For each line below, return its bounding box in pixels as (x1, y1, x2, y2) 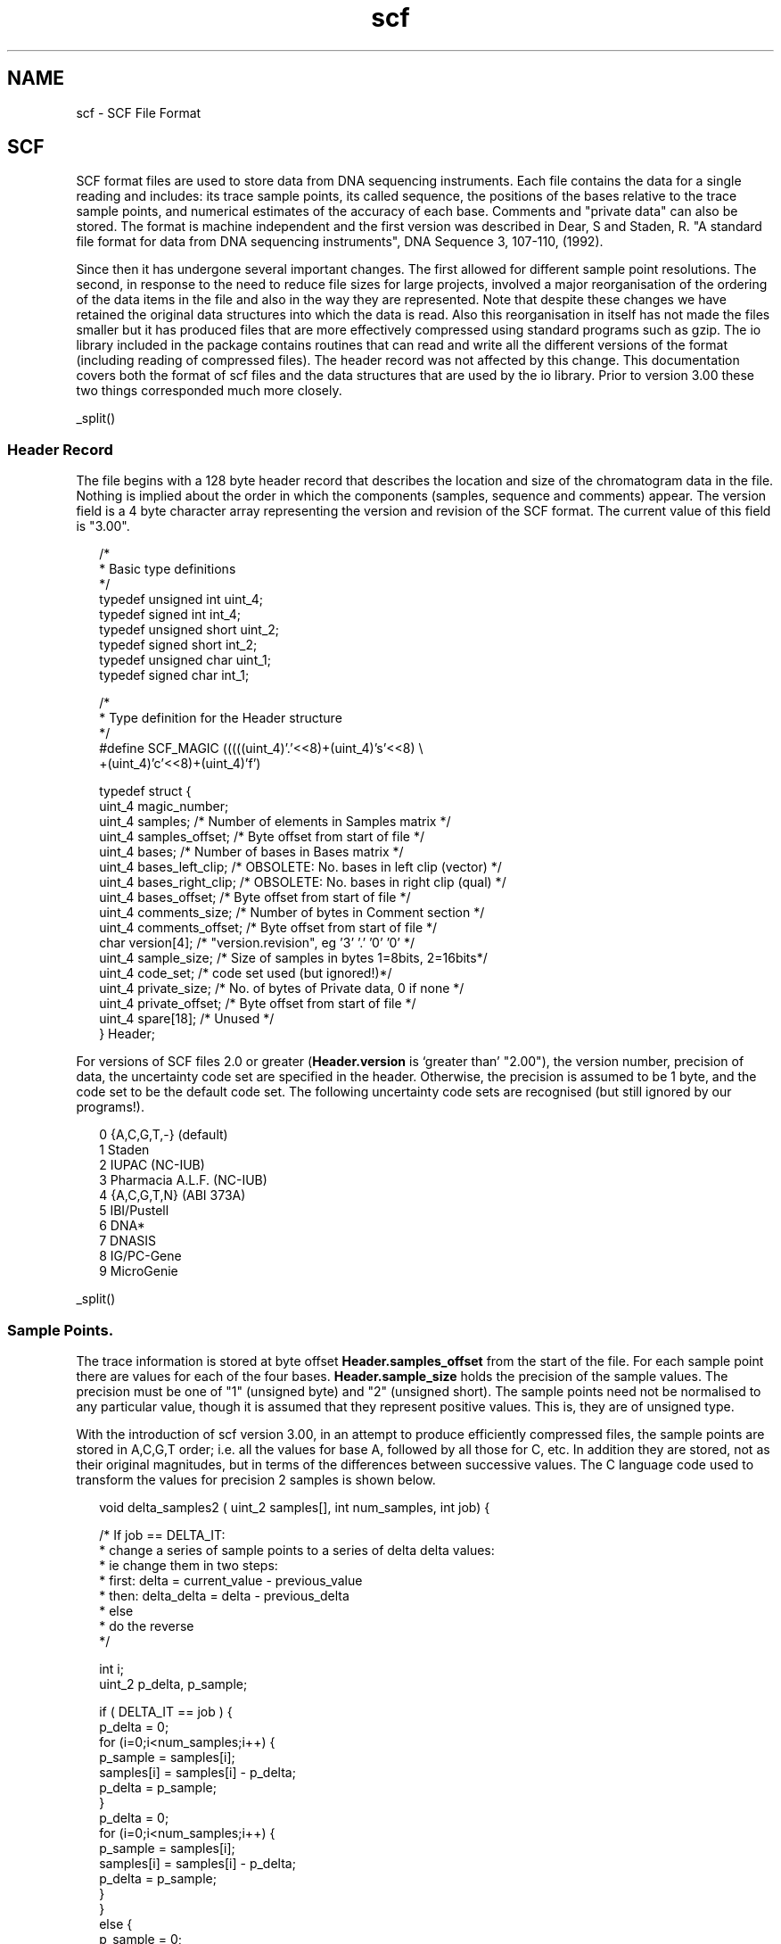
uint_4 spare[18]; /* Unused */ (99, 1011, 275, 1027)
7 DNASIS (99, 1233, 157, 1249)
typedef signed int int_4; (99, 607, 242, 623)
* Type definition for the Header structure (99, 710, 342, 726)
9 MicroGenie (99, 1263, 178, 1279)
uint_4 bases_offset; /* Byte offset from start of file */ (99, 889, 411, 906)
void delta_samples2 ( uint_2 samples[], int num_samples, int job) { (99, 1499, 490, 1515)
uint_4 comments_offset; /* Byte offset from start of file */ (99, 920, 438, 936)
